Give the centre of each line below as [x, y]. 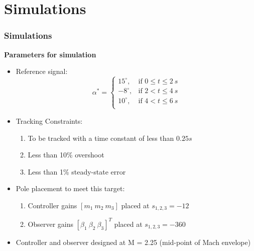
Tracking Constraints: [49, 120]
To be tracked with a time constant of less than [101, 138]
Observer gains [51, 224]
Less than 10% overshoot [66, 155]
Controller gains [52, 205]
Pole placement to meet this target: [70, 188]
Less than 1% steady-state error [77, 171]
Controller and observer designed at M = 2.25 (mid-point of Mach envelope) [133, 242]
